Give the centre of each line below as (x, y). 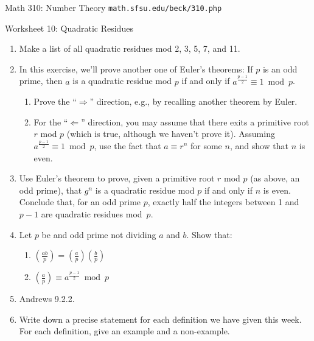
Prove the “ (55, 101)
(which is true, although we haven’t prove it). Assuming (171, 134)
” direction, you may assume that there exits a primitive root (195, 121)
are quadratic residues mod (92, 213)
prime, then (41, 81)
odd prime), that (51, 190)
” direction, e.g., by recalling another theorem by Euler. (194, 101)
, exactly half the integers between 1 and (223, 202)
